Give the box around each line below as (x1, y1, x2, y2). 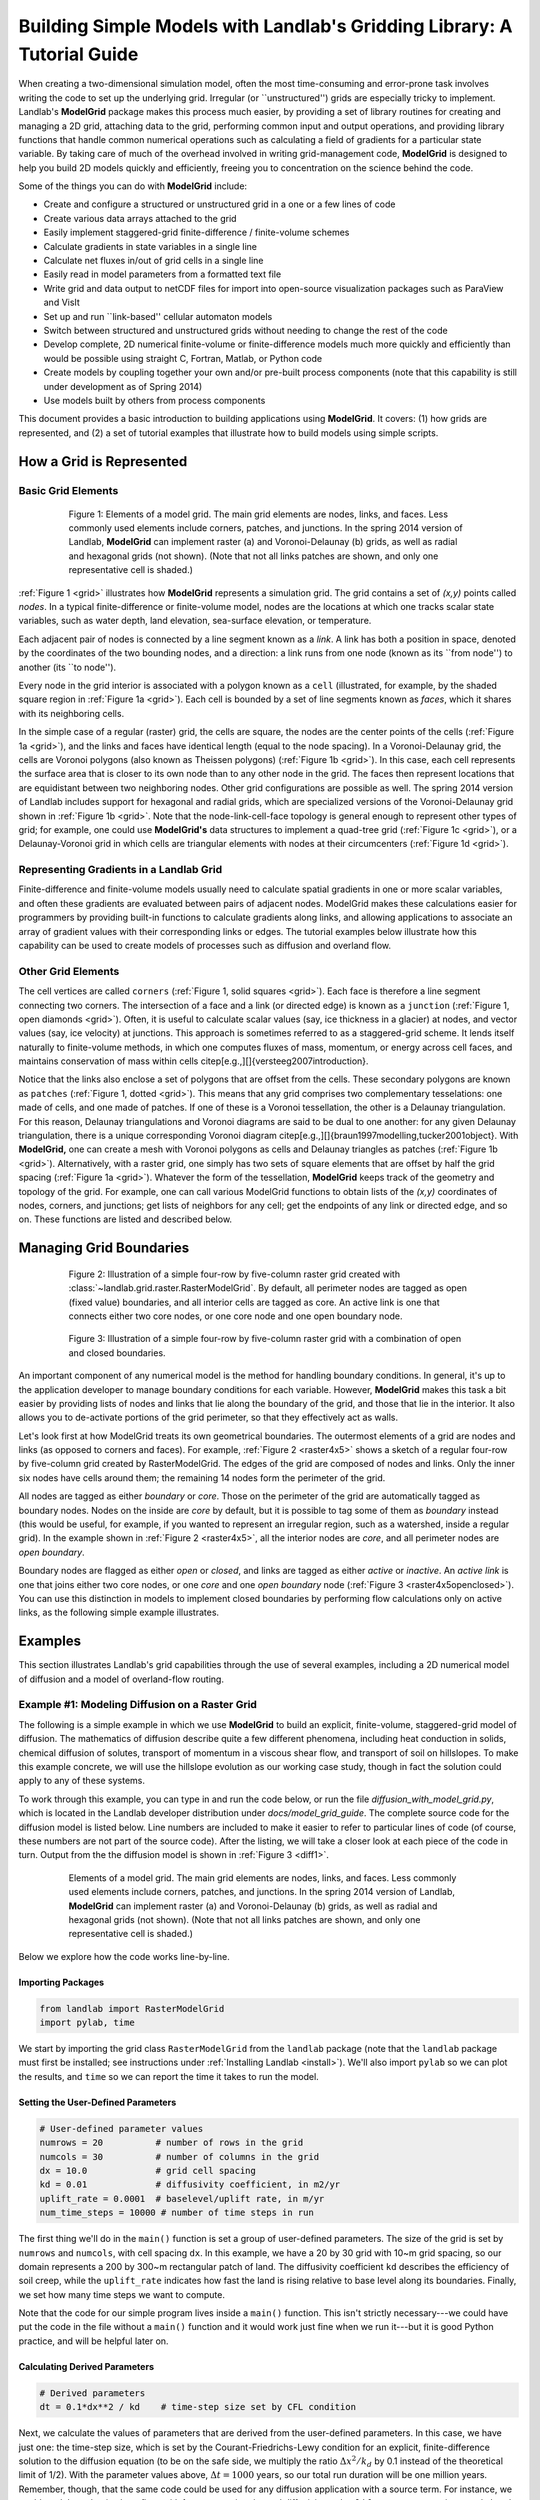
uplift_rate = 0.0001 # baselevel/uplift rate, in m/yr (39, 2193, 325, 2204)
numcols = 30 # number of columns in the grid (39, 2151, 320, 2162)
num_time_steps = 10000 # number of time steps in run (39, 2207, 314, 2219)
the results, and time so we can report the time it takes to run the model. (18, 2070, 319, 2082)
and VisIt (43, 296, 80, 309)
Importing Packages (18, 1976, 105, 1988)
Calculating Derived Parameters (18, 2360, 155, 2372)
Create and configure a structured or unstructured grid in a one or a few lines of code (43, 198, 396, 210)
